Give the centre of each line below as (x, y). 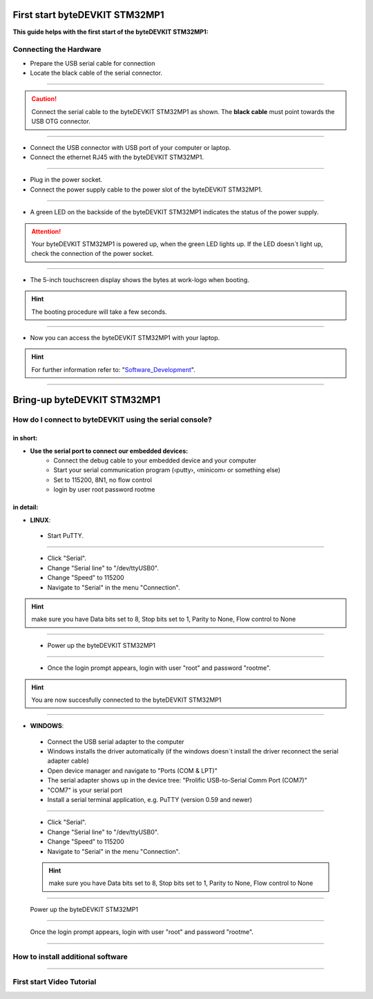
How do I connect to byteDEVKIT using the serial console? (112, 420)
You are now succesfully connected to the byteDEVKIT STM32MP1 (126, 700)
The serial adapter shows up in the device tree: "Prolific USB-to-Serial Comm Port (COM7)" (177, 781)
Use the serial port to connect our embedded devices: (109, 451)
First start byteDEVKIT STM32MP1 (88, 15)
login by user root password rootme (104, 489)
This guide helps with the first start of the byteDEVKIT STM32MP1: (111, 32)
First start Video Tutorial (55, 982)
